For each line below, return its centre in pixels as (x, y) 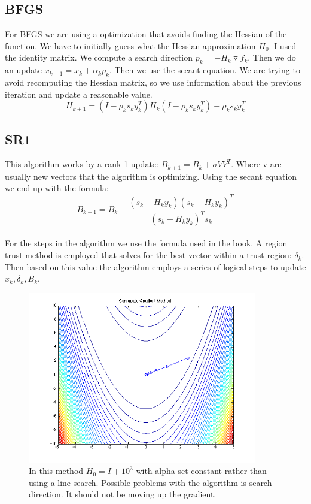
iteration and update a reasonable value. (79, 94)
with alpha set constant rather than (201, 471)
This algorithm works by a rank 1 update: (82, 164)
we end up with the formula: (57, 188)
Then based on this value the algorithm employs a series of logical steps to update (155, 266)
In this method (56, 471)
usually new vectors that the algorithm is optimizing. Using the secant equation (151, 176)
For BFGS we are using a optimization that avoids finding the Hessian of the (146, 34)
